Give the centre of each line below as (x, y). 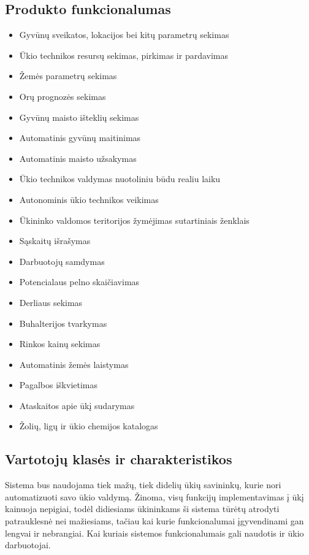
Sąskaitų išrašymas (55, 241)
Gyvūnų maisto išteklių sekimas (79, 117)
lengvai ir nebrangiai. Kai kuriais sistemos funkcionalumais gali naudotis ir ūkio (154, 533)
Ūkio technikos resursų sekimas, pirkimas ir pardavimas (124, 55)
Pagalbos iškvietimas (59, 385)
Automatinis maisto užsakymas (78, 158)
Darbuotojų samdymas (62, 261)
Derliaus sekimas (51, 302)
